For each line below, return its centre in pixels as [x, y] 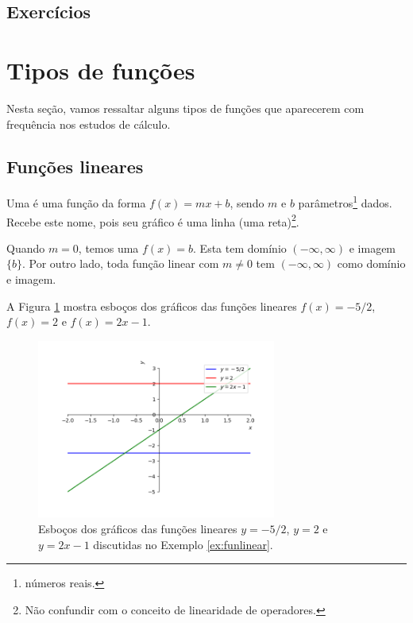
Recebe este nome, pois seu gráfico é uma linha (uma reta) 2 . [153, 220]
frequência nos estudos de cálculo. [89, 124]
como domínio [371, 263]
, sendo [247, 202]
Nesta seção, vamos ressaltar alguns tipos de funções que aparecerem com [185, 108]
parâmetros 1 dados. [345, 201]
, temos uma [108, 248]
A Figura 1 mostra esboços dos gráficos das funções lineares [152, 306]
